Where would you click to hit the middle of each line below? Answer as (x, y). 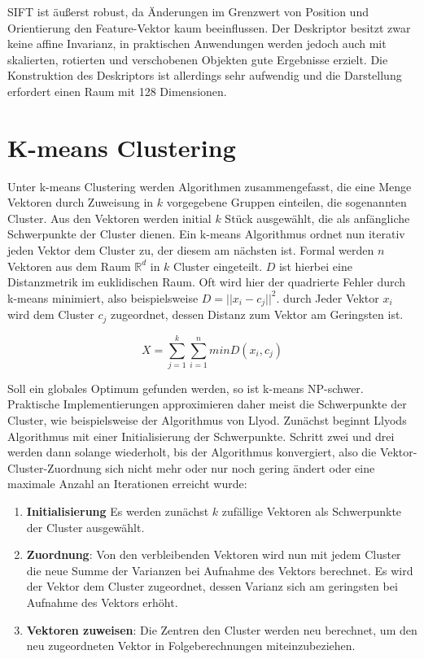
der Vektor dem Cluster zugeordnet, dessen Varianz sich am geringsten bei (212, 586)
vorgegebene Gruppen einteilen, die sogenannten (286, 202)
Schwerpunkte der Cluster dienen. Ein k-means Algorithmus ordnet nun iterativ (206, 234)
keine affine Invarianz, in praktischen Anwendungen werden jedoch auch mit (197, 44)
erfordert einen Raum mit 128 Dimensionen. (117, 91)
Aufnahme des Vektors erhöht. (102, 602)
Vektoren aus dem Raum (69, 266)
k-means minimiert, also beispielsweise (103, 297)
